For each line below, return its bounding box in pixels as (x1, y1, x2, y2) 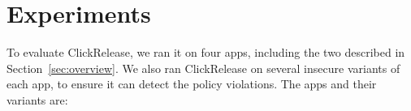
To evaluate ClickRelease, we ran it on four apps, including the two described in (6, 44, 405, 61)
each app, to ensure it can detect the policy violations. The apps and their (6, 75, 377, 92)
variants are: (6, 91, 68, 108)
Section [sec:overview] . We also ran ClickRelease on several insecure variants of (6, 59, 400, 76)
